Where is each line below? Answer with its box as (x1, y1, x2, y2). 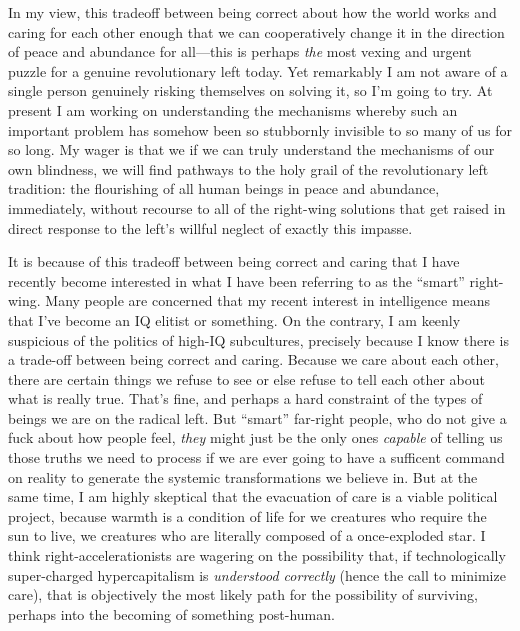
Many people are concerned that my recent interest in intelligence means (45, 290, 491, 311)
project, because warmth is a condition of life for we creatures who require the (8, 505, 487, 526)
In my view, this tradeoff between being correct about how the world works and (8, 2, 497, 22)
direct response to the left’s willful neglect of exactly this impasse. (8, 217, 413, 238)
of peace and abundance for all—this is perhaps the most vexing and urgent (8, 41, 472, 62)
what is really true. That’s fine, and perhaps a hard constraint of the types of (8, 388, 483, 409)
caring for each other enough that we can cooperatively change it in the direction (8, 21, 505, 42)
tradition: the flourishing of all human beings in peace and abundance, (8, 178, 440, 199)
